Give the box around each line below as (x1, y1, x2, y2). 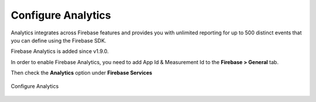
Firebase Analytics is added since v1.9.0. (11, 48, 109, 55)
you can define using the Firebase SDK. (11, 37, 107, 44)
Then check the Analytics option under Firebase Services (11, 69, 152, 76)
